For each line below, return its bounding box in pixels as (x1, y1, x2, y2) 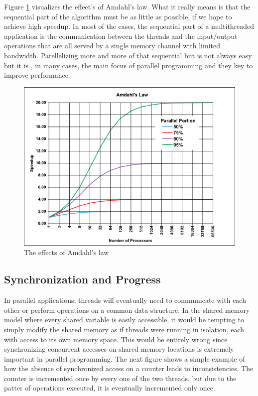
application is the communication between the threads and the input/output (4, 30, 238, 41)
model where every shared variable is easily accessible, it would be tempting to (4, 314, 244, 325)
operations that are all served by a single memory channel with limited (4, 40, 220, 51)
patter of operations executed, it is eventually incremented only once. (4, 383, 215, 393)
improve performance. (4, 70, 70, 80)
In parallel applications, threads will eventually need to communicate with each (4, 295, 246, 305)
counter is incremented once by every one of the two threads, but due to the (4, 373, 237, 383)
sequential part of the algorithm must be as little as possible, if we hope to (4, 11, 232, 21)
